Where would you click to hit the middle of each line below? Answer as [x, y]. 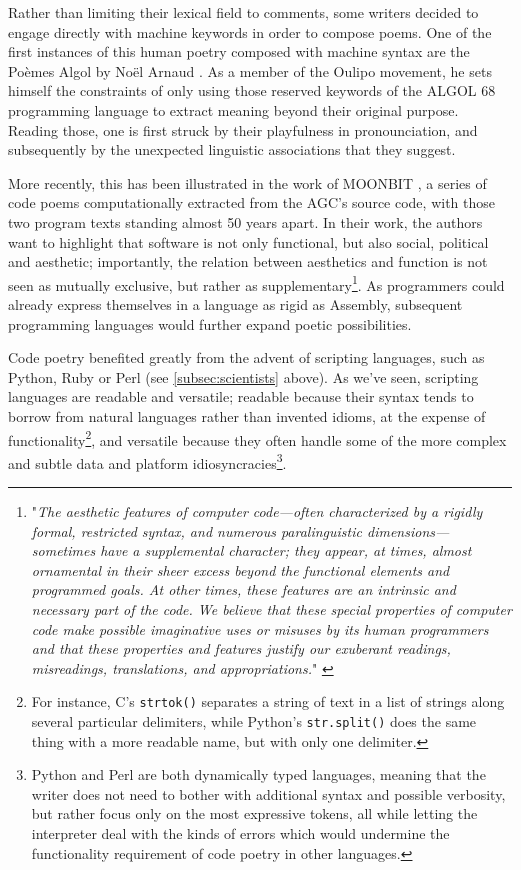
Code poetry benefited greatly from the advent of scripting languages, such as [246, 357]
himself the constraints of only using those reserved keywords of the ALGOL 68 [252, 90]
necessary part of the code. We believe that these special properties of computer [271, 609]
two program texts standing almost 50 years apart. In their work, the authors [245, 221]
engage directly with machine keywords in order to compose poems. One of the [250, 31]
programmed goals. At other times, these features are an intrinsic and [243, 589]
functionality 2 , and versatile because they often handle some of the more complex [257, 438]
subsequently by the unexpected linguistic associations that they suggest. [232, 149]
